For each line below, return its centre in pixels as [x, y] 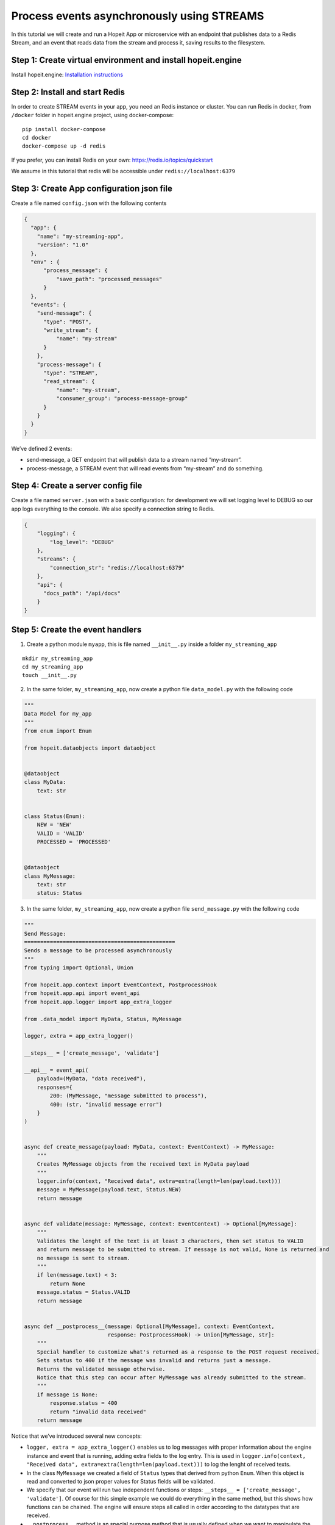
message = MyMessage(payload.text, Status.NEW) [109, 1190]
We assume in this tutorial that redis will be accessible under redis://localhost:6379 [123, 171]
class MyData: [45, 782]
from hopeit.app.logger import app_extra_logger [98, 1002]
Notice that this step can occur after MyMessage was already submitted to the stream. [172, 1378]
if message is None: [68, 1394]
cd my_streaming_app [53, 667]
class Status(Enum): [55, 816]
